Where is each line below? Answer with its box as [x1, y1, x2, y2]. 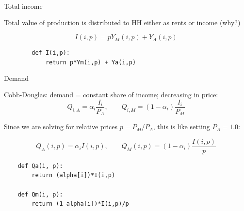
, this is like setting [153, 121, 210, 132]
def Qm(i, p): [17, 191, 63, 198]
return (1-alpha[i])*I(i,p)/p [32, 200, 129, 208]
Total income [4, 1, 43, 11]
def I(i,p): [32, 49, 70, 57]
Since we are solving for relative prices [4, 121, 118, 132]
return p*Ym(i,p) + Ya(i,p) [45, 59, 136, 66]
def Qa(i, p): [17, 162, 63, 169]
